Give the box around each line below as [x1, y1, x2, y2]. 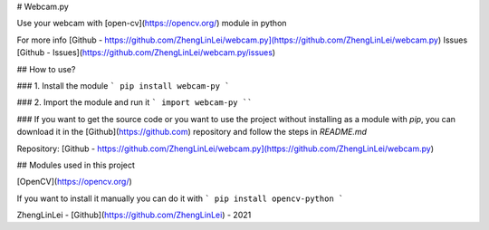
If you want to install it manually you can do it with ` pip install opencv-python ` [16, 193, 344, 204]
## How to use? [16, 63, 76, 74]
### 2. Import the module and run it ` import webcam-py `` [16, 97, 253, 108]
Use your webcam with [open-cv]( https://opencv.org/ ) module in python [16, 18, 287, 29]
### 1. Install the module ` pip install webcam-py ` [16, 80, 230, 91]
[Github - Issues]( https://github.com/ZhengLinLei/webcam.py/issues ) [16, 47, 276, 58]
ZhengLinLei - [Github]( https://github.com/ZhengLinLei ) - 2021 [16, 209, 252, 221]
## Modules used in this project [16, 159, 136, 170]
